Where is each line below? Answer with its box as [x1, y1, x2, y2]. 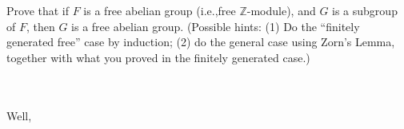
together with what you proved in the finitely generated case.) [6, 49, 310, 65]
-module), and [246, 2, 316, 18]
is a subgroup [332, 2, 398, 18]
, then [26, 18, 55, 34]
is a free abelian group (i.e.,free [83, 2, 236, 18]
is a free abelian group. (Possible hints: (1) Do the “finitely [71, 18, 360, 34]
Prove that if [6, 2, 70, 18]
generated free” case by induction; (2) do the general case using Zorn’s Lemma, [6, 33, 395, 50]
